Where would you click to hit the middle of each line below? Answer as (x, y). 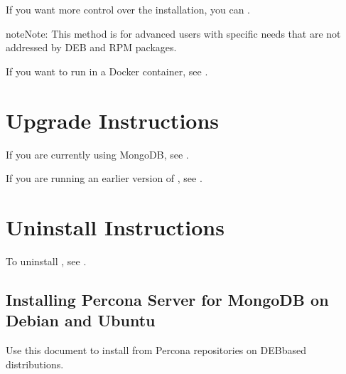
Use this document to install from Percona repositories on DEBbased (156, 350)
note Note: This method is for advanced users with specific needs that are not (173, 33)
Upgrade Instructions (113, 120)
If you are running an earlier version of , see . (104, 178)
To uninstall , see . (46, 261)
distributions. (35, 364)
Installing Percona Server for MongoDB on (167, 299)
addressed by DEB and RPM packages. (91, 47)
